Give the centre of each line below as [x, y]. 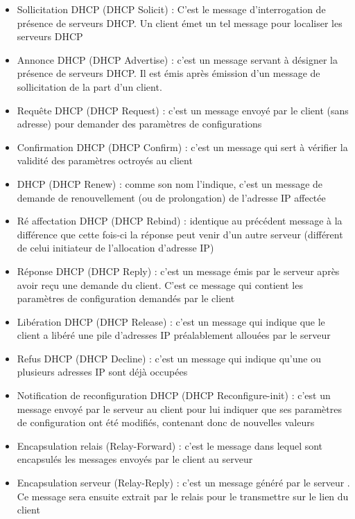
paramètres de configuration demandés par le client [126, 298]
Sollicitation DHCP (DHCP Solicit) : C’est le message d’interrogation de [171, 9]
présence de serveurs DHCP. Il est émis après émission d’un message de [168, 73]
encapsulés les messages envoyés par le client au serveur [135, 459]
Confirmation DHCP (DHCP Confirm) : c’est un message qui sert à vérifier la [182, 147]
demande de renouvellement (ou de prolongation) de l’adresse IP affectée [171, 197]
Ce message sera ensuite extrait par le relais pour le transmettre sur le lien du [183, 496]
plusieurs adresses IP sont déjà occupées [102, 372]
